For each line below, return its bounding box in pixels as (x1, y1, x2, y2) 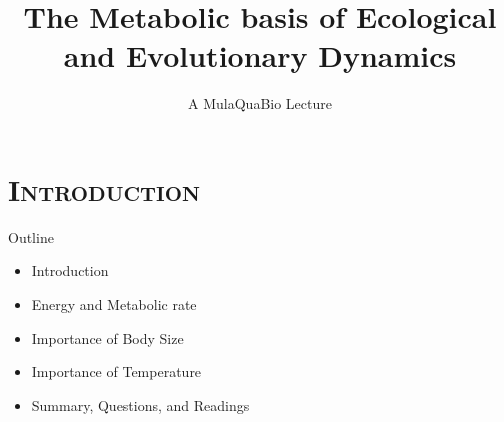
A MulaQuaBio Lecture (188, 93, 332, 114)
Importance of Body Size (31, 327, 184, 348)
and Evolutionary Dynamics (63, 35, 457, 76)
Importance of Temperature (31, 361, 202, 382)
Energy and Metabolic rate (31, 294, 197, 315)
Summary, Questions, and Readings (31, 394, 250, 415)
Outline (8, 226, 54, 247)
